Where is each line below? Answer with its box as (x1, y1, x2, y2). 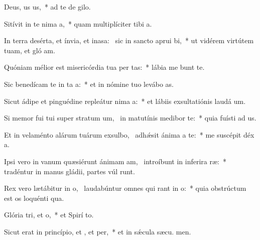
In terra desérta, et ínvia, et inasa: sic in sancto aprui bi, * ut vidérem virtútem (4, 35, 254, 46)
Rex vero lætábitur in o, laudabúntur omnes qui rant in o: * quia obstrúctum (4, 183, 246, 193)
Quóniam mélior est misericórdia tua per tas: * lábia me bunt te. (4, 62, 205, 72)
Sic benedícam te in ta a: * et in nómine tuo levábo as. (4, 78, 174, 89)
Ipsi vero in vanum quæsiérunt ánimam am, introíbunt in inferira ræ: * (4, 156, 226, 166)
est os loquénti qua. (4, 192, 64, 203)
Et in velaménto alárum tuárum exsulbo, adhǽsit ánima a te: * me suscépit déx (4, 129, 254, 140)
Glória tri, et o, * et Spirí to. (4, 209, 94, 220)
